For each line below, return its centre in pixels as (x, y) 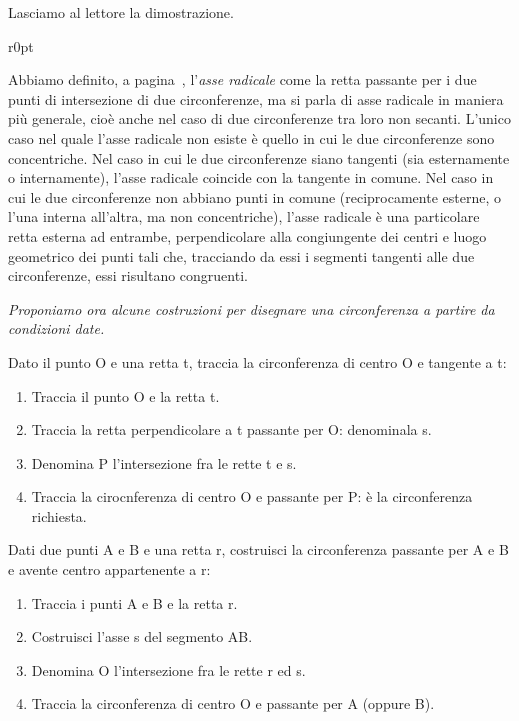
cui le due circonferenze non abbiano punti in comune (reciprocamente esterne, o (254, 196)
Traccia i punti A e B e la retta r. (134, 602)
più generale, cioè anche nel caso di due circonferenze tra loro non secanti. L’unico (259, 118)
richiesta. (59, 515)
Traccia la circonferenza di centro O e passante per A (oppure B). (233, 703)
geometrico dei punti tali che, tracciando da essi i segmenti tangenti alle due (241, 255)
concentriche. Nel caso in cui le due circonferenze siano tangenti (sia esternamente (259, 157)
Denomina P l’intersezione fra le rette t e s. (164, 462)
